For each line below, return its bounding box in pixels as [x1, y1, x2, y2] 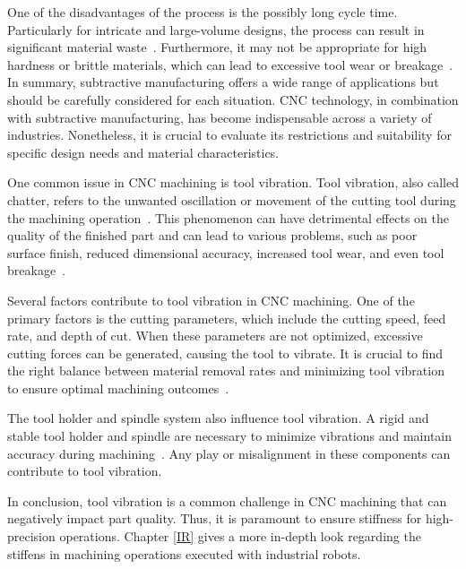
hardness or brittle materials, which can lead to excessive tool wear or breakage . [7, 55, 453, 73]
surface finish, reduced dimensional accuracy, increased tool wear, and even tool [7, 243, 444, 262]
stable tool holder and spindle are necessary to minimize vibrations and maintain [7, 427, 453, 445]
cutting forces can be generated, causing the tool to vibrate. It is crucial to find [7, 343, 444, 362]
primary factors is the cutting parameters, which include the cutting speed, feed [7, 308, 446, 327]
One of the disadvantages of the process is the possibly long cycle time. [7, 3, 398, 21]
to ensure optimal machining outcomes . [7, 378, 229, 397]
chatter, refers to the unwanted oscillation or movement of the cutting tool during [7, 190, 456, 209]
